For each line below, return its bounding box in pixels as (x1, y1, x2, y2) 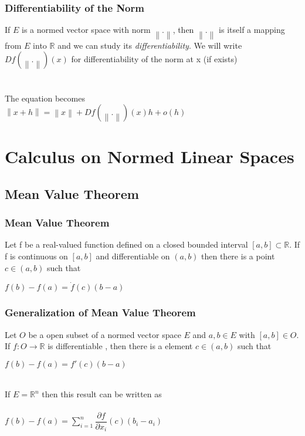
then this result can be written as (42, 388, 162, 400)
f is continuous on (5, 250, 68, 262)
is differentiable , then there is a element (48, 340, 193, 352)
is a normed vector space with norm (22, 23, 151, 36)
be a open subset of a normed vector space (28, 328, 181, 340)
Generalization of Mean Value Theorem (5, 305, 196, 320)
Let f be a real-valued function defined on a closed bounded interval (5, 238, 248, 251)
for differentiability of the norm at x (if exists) (71, 53, 238, 65)
